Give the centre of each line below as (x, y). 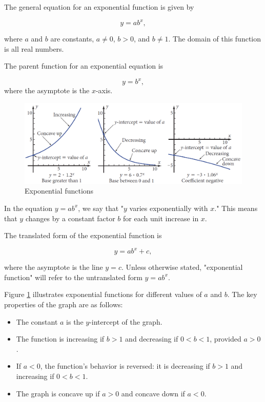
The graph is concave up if (58, 393)
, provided (226, 339)
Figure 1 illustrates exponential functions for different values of (103, 294)
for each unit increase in (161, 218)
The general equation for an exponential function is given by (99, 7)
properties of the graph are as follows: (64, 304)
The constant (37, 321)
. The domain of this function (215, 39)
